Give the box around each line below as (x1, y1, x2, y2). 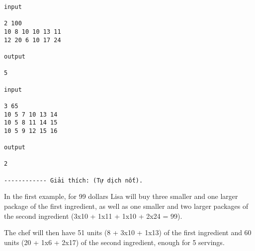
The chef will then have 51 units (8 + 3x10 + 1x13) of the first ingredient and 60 (4, 227, 252, 238)
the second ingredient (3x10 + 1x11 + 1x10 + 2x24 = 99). (4, 210, 182, 221)
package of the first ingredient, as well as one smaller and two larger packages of (4, 201, 249, 211)
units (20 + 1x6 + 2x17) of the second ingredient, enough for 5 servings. (4, 237, 225, 247)
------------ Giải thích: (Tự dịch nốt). (4, 177, 143, 184)
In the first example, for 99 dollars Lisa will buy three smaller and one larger (4, 191, 238, 201)
